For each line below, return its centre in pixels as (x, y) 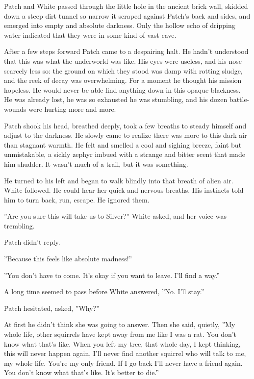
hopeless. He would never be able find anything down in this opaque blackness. (122, 89)
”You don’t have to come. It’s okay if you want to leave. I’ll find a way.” (112, 275)
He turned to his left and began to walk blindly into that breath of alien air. (119, 180)
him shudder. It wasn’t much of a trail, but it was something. (96, 164)
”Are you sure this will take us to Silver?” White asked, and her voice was (115, 216)
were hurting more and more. (72, 109)
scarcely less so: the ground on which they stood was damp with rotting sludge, (123, 70)
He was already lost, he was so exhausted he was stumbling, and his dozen (116, 99)
